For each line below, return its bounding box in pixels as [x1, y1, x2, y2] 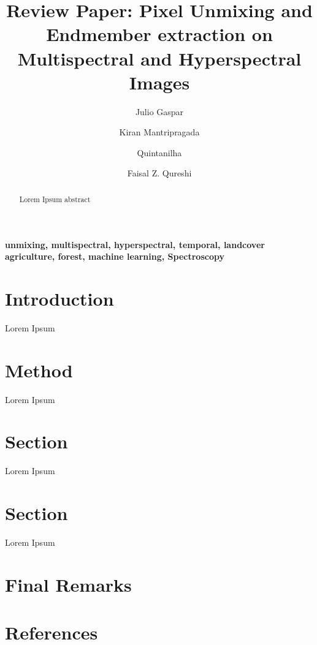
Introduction [5, 285, 114, 311]
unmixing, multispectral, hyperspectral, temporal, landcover [5, 238, 265, 251]
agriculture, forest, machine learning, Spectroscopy [5, 250, 224, 263]
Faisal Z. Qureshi [127, 167, 192, 179]
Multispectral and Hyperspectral [17, 45, 302, 70]
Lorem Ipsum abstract [19, 194, 91, 204]
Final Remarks [5, 571, 132, 597]
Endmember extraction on [46, 21, 273, 47]
